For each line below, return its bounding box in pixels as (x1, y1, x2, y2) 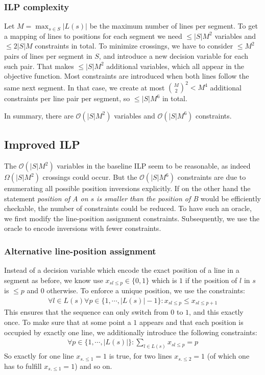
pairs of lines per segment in (4, 51, 92, 61)
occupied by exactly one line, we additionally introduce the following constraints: (4, 326, 257, 337)
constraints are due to (177, 172, 246, 182)
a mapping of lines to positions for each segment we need (4, 30, 182, 41)
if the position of (185, 274, 237, 285)
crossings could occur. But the (42, 172, 137, 182)
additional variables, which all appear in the (106, 60, 245, 71)
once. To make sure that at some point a (4, 316, 131, 327)
